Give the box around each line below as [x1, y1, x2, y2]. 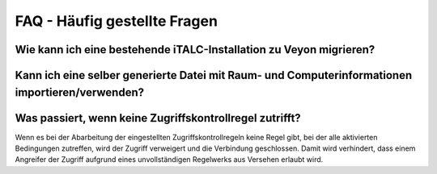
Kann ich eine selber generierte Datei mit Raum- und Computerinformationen [15, 68, 413, 82]
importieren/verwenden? [15, 85, 145, 99]
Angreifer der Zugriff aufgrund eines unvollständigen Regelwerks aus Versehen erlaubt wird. [15, 155, 324, 164]
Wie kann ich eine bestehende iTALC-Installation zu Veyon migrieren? [15, 43, 375, 56]
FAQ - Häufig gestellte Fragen [15, 12, 218, 30]
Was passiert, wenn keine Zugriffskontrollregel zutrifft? [15, 111, 301, 125]
